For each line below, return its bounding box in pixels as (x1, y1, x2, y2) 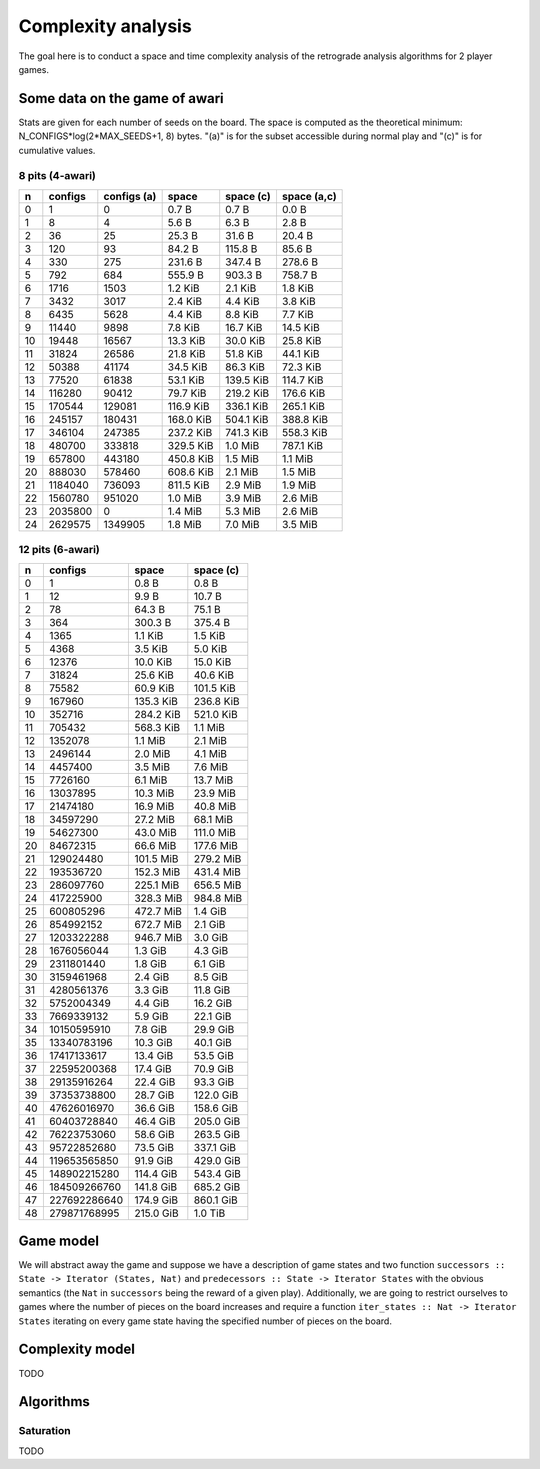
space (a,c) (281, 189, 337, 203)
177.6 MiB (193, 838, 239, 852)
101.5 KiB (193, 681, 237, 695)
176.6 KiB (281, 386, 326, 400)
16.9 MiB (134, 799, 175, 813)
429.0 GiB (193, 1153, 241, 1167)
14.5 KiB (281, 320, 320, 334)
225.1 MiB (134, 878, 180, 892)
